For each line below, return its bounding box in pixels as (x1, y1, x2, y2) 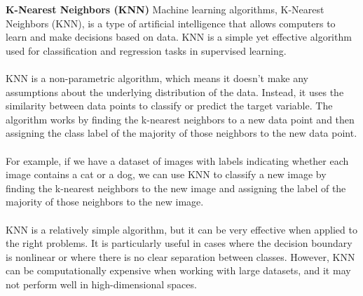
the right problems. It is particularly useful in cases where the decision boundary (6, 236, 352, 250)
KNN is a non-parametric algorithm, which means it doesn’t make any (6, 70, 308, 85)
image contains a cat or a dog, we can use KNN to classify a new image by (6, 167, 327, 182)
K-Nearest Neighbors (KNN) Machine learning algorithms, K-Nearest (6, 2, 324, 16)
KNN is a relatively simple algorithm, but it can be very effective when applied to (6, 222, 357, 236)
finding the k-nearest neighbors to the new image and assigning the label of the (6, 180, 346, 195)
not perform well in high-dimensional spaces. (6, 276, 197, 291)
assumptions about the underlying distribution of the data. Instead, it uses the (6, 84, 344, 99)
